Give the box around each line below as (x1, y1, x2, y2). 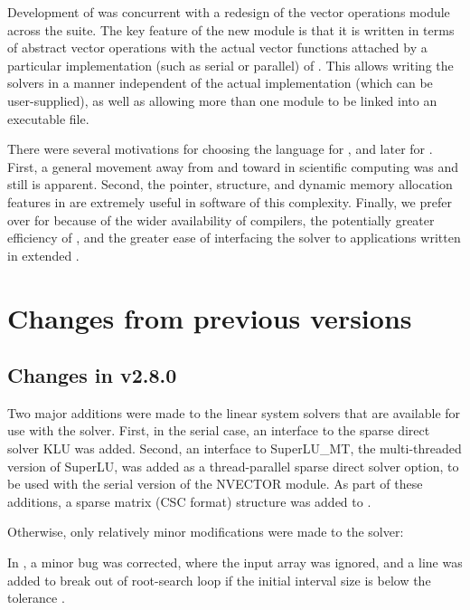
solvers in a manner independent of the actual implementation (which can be (7, 73, 433, 92)
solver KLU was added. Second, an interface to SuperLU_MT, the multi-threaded (7, 439, 462, 458)
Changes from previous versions (7, 299, 412, 336)
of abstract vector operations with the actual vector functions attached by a (7, 38, 428, 57)
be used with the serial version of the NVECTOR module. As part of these (7, 474, 423, 493)
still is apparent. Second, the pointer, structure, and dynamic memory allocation (7, 175, 453, 194)
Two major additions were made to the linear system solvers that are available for (7, 403, 461, 422)
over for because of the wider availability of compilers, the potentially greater (7, 210, 435, 229)
